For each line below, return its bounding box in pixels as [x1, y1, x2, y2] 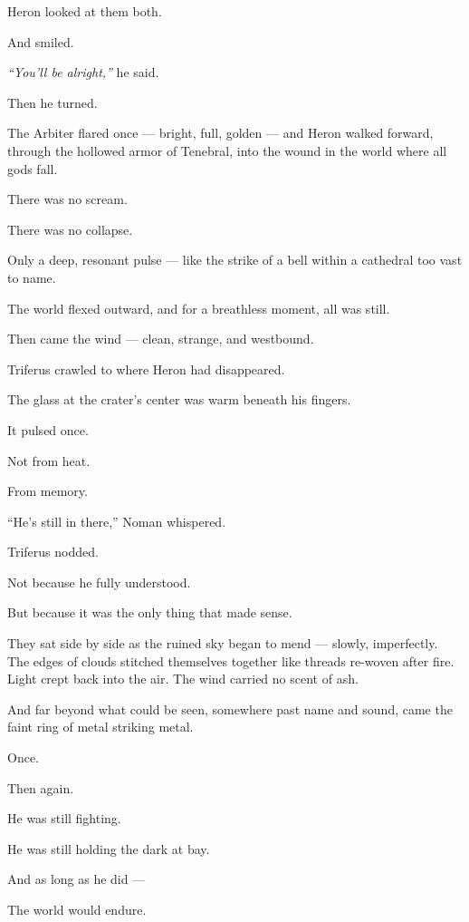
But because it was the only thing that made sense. [7, 603, 292, 622]
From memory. [7, 481, 88, 500]
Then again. [7, 778, 74, 797]
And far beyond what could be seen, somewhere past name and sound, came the [7, 699, 453, 718]
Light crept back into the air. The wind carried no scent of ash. [7, 669, 359, 688]
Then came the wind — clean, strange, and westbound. [7, 329, 314, 348]
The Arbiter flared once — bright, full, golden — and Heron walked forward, [7, 123, 434, 142]
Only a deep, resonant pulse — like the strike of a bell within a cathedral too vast [7, 250, 463, 269]
